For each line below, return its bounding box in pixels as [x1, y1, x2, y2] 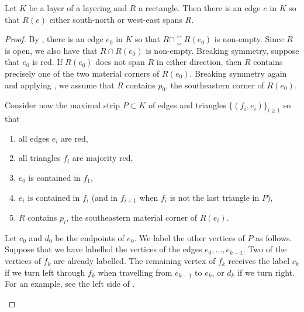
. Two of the [243, 243, 287, 255]
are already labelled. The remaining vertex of [54, 254, 216, 266]
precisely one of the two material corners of [5, 67, 160, 79]
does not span [95, 56, 145, 68]
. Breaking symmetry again [189, 67, 287, 79]
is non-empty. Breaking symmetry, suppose [146, 44, 299, 56]
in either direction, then [156, 56, 242, 68]
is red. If [32, 56, 63, 68]
